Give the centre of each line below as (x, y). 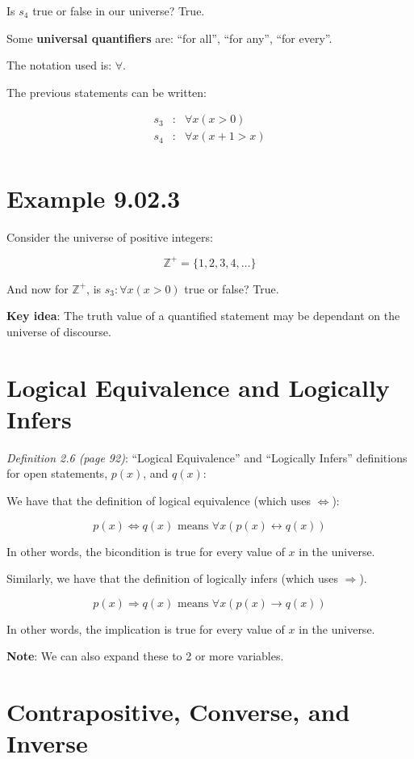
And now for (38, 288)
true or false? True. (232, 288)
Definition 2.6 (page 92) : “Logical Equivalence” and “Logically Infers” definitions (207, 457)
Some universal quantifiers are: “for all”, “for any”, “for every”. (169, 38)
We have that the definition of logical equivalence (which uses (159, 500)
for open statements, (57, 473)
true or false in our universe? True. (119, 11)
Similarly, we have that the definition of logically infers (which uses (172, 578)
